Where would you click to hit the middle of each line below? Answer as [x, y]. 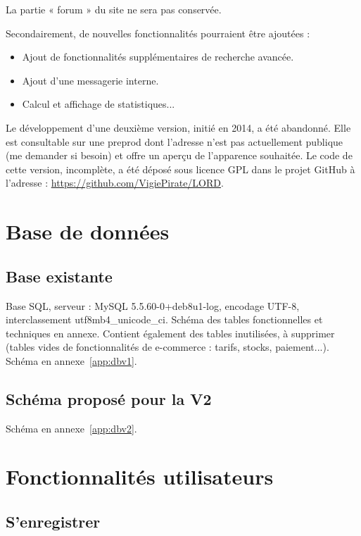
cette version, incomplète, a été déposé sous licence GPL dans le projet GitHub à [180, 169]
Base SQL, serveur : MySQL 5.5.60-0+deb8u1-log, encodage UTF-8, [153, 305]
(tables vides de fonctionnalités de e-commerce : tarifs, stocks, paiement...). [167, 347]
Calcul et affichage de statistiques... [99, 104]
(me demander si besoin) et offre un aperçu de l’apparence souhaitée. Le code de [179, 155]
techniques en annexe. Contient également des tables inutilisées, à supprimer [170, 333]
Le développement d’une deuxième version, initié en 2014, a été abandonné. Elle [178, 127]
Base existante [59, 276]
